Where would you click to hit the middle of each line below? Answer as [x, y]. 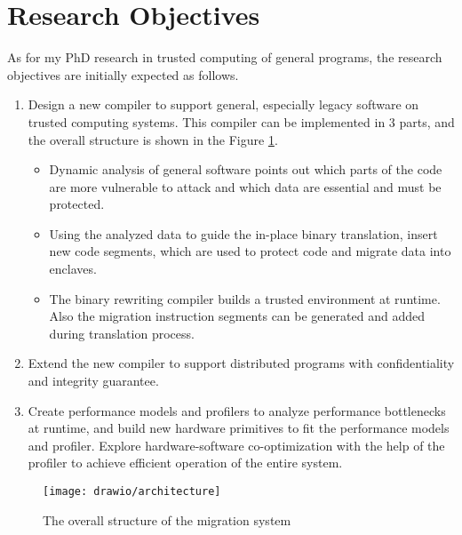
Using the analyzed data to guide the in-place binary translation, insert [243, 233]
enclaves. [73, 269]
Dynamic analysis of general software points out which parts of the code [246, 169]
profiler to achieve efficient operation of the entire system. [185, 463]
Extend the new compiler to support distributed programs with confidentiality [241, 363]
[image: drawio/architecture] [132, 491]
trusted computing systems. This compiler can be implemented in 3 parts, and [241, 121]
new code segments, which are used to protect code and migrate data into [250, 251]
